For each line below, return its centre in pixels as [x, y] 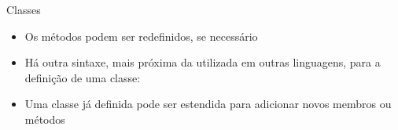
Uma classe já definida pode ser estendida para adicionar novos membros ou [208, 104]
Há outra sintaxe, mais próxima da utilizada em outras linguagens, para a [203, 62]
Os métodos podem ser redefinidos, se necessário [141, 36]
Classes [24, 9]
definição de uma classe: [83, 77]
